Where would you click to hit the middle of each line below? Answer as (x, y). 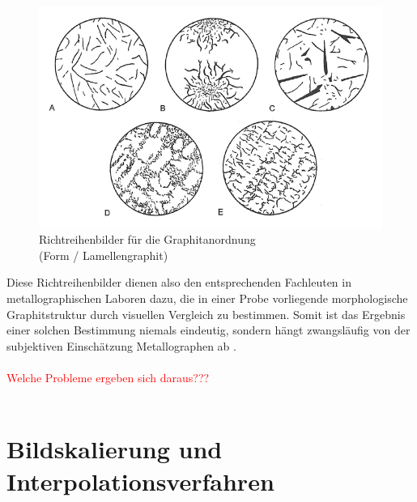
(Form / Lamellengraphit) (104, 255)
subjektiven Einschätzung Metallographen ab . (121, 345)
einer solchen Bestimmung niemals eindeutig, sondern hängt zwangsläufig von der (208, 330)
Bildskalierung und (115, 449)
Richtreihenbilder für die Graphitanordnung (147, 239)
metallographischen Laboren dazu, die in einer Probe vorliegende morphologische (207, 298)
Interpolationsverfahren (140, 481)
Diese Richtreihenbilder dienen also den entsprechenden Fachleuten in (179, 282)
